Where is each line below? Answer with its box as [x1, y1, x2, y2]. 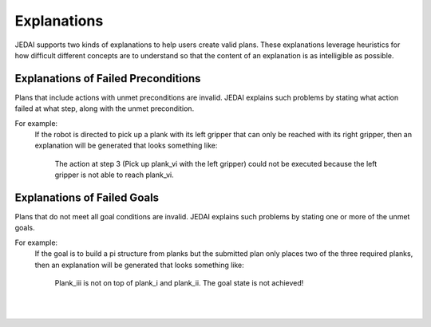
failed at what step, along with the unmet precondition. [14, 104, 195, 113]
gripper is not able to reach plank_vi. [54, 170, 175, 179]
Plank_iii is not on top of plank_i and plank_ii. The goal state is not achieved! [54, 278, 304, 288]
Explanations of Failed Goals [14, 191, 160, 204]
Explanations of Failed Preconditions [14, 72, 201, 85]
